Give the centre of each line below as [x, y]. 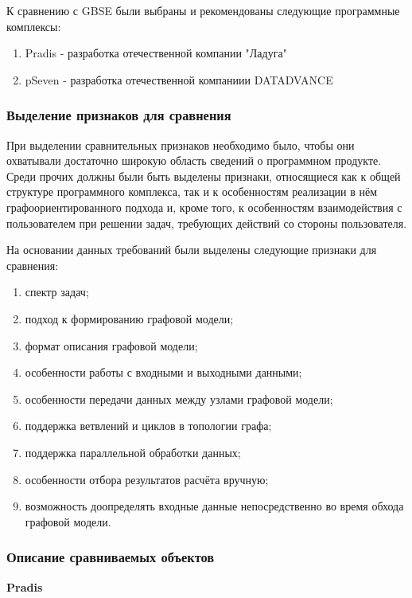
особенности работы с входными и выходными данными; [163, 372]
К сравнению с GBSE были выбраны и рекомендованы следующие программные [203, 10]
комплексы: [34, 26]
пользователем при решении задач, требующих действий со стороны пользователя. [207, 223]
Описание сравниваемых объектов [111, 557]
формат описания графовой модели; [111, 345]
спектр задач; [57, 292]
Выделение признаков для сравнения [119, 115]
